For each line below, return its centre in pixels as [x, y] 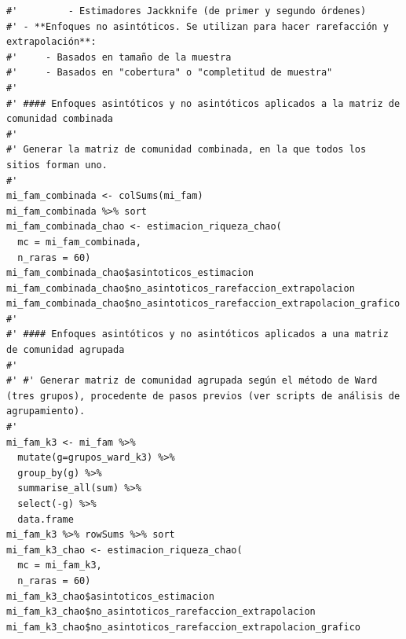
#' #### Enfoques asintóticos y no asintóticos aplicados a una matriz [198, 334]
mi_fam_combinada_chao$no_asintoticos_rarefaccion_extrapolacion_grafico [203, 304]
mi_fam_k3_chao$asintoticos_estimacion [110, 596]
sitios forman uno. [57, 165]
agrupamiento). [46, 411]
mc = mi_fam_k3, [60, 566]
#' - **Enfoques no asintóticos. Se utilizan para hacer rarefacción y [198, 26]
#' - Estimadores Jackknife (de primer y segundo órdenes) [187, 11]
